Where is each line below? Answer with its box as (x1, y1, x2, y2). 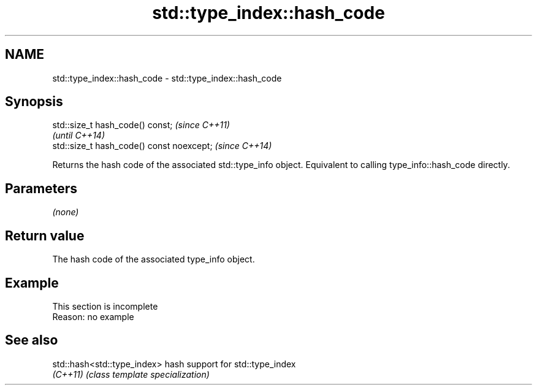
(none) (52, 207, 79, 218)
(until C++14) (52, 130, 105, 141)
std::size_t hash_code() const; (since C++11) (52, 120, 230, 131)
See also (5, 332, 58, 348)
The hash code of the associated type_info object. (52, 254, 255, 265)
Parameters (5, 180, 77, 196)
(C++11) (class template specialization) (52, 369, 210, 380)
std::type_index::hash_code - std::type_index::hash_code (52, 72, 282, 83)
